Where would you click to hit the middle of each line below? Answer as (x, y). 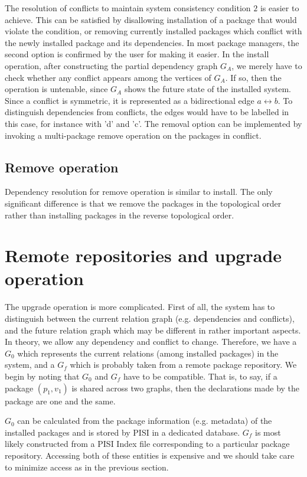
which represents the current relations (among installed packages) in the (148, 353)
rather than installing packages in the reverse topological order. (120, 215)
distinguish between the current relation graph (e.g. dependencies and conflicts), (150, 318)
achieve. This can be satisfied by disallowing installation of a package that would (151, 19)
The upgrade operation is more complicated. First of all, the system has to (140, 307)
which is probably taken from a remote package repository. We (183, 365)
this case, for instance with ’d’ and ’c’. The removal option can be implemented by (153, 123)
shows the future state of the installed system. (208, 89)
